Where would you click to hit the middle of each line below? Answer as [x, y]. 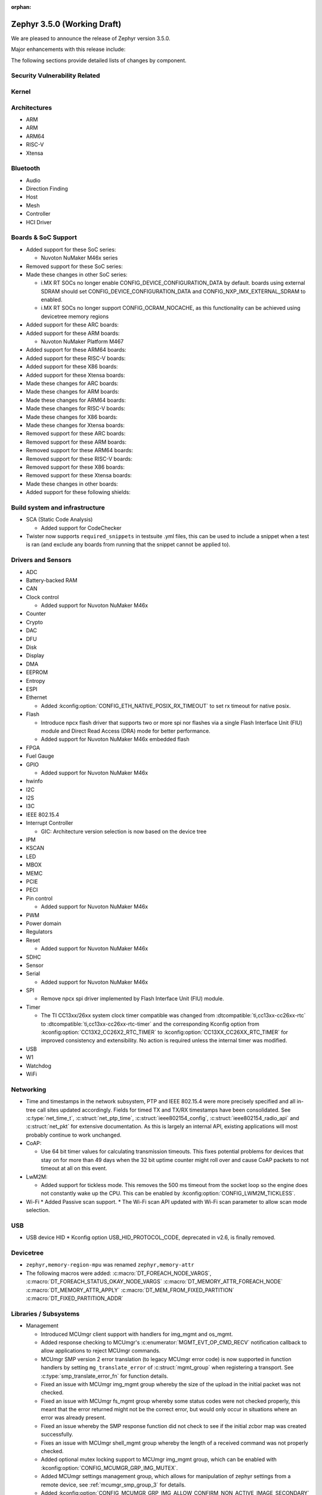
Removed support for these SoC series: [75, 266]
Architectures [32, 108]
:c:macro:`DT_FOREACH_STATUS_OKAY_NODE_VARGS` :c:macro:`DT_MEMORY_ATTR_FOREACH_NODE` [154, 1282]
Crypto [34, 622]
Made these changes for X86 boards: [72, 417]
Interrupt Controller [49, 823]
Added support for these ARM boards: [73, 333]
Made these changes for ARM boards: [72, 392]
